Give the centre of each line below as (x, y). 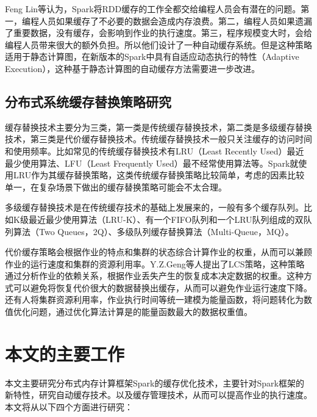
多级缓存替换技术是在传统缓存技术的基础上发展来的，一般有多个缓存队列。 (154, 207)
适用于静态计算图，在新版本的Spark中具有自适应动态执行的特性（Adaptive (152, 56)
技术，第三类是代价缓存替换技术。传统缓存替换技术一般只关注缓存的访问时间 (158, 139)
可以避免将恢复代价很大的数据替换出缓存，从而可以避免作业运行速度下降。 (162, 287)
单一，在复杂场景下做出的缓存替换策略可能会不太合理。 (116, 187)
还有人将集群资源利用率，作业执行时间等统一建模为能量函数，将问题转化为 (154, 299)
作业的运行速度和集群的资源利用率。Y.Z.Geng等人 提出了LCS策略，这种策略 (155, 263)
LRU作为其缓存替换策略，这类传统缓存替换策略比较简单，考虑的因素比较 (159, 175)
